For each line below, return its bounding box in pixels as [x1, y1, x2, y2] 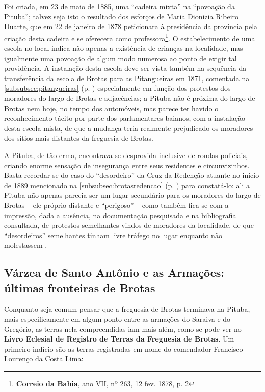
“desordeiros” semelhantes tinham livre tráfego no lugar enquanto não [4, 229, 222, 240]
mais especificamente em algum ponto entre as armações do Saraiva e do [4, 313, 231, 324]
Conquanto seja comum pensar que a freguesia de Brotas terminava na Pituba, [4, 303, 250, 314]
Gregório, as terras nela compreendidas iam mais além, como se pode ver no [4, 323, 242, 334]
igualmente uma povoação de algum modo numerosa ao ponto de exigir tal [4, 53, 237, 63]
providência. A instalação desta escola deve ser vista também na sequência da [4, 63, 247, 73]
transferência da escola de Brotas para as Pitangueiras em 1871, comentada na [4, 72, 250, 83]
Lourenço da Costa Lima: [4, 353, 84, 364]
